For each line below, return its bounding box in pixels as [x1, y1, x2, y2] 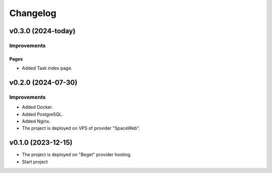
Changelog [9, 8, 56, 19]
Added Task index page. [22, 65, 73, 71]
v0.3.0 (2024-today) [9, 27, 76, 35]
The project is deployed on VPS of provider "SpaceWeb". [22, 125, 141, 131]
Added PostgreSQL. [22, 111, 63, 117]
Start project [22, 158, 48, 164]
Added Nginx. [22, 118, 50, 124]
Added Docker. [22, 104, 53, 110]
